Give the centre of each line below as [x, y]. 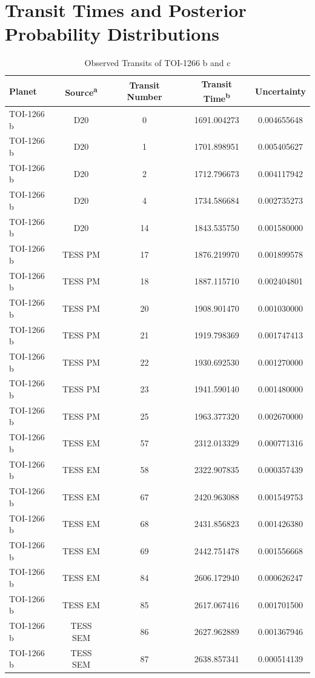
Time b [217, 97]
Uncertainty [280, 91]
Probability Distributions [112, 34]
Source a [81, 91]
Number [144, 97]
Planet [23, 91]
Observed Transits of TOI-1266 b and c [157, 63]
